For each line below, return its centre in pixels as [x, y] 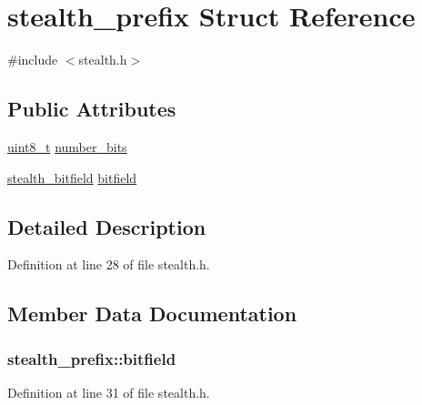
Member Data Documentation [152, 314]
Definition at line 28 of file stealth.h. [109, 264]
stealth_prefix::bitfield [92, 358]
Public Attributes [92, 109]
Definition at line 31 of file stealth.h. [109, 392]
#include [33, 60]
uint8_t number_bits [67, 146]
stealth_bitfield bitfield [72, 177]
